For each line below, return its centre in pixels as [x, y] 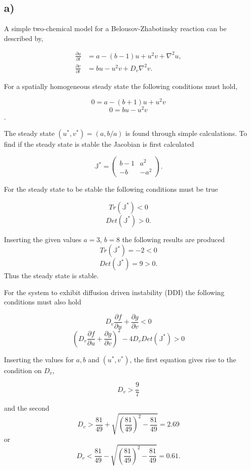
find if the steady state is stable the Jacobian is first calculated [99, 144]
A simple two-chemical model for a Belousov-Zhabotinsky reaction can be [115, 28]
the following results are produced [173, 239]
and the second [27, 408]
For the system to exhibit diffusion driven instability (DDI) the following [114, 292]
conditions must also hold [43, 302]
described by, [24, 38]
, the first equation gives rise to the [183, 359]
